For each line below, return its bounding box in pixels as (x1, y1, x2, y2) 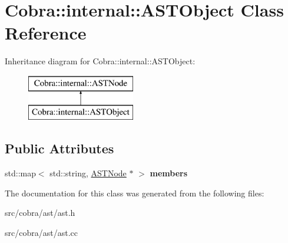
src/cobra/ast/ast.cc (5, 226, 78, 239)
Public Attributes (5, 139, 114, 157)
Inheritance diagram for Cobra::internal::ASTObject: (5, 55, 196, 67)
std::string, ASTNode (49, 167, 127, 179)
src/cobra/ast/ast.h (5, 206, 75, 219)
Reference (5, 21, 87, 45)
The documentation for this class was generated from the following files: (5, 186, 264, 199)
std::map (5, 167, 36, 179)
